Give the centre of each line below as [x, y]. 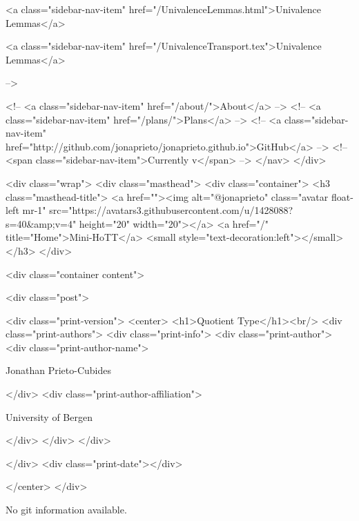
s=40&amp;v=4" [41, 223]
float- [342, 196]
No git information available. [66, 510]
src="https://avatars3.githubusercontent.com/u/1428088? [171, 210]
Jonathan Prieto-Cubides [58, 370]
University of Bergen [49, 416]
